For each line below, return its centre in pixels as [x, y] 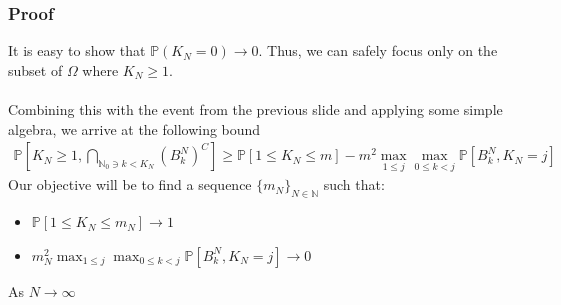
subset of [35, 69]
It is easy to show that [77, 50]
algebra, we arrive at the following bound [134, 128]
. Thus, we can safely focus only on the [378, 50]
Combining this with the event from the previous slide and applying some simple [255, 109]
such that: [354, 184]
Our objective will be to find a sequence [130, 184]
